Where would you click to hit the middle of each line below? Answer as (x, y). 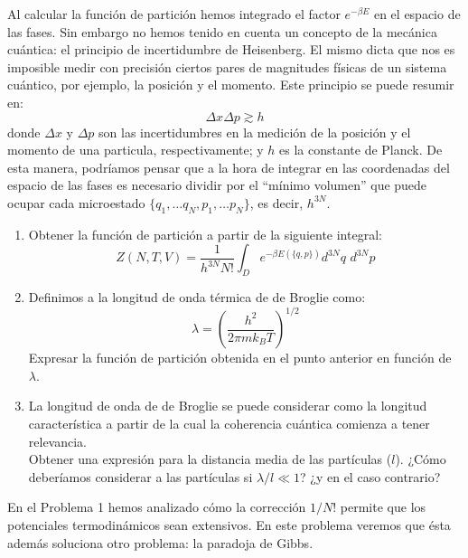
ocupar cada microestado (76, 202)
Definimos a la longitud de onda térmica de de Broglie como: (197, 297)
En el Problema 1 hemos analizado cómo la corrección (157, 507)
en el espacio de (417, 14)
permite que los (383, 507)
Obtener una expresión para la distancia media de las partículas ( (210, 459)
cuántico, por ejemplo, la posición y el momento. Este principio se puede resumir (231, 85)
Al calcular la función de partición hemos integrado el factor (174, 14)
